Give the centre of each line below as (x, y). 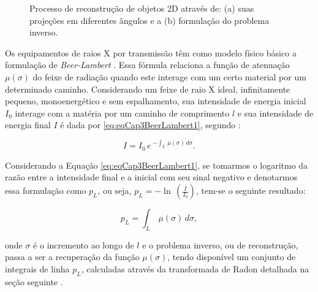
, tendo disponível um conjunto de (232, 257)
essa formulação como (46, 190)
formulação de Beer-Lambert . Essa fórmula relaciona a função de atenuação (147, 65)
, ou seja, (115, 190)
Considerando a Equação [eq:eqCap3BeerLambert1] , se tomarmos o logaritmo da (157, 165)
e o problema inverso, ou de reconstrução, (220, 244)
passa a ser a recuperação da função (72, 257)
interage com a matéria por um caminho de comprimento (122, 113)
